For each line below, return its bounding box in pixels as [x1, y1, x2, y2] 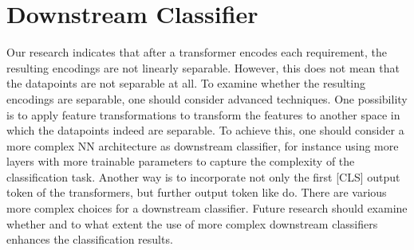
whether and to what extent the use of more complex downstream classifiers [6, 215, 378, 232]
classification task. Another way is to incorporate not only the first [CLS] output [6, 168, 400, 185]
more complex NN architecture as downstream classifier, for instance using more [6, 137, 399, 154]
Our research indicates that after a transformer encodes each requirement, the [6, 44, 388, 61]
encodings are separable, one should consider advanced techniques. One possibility [6, 90, 408, 107]
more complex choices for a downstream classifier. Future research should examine [6, 200, 408, 217]
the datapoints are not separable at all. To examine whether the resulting [6, 75, 365, 92]
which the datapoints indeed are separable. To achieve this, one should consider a [6, 122, 404, 139]
